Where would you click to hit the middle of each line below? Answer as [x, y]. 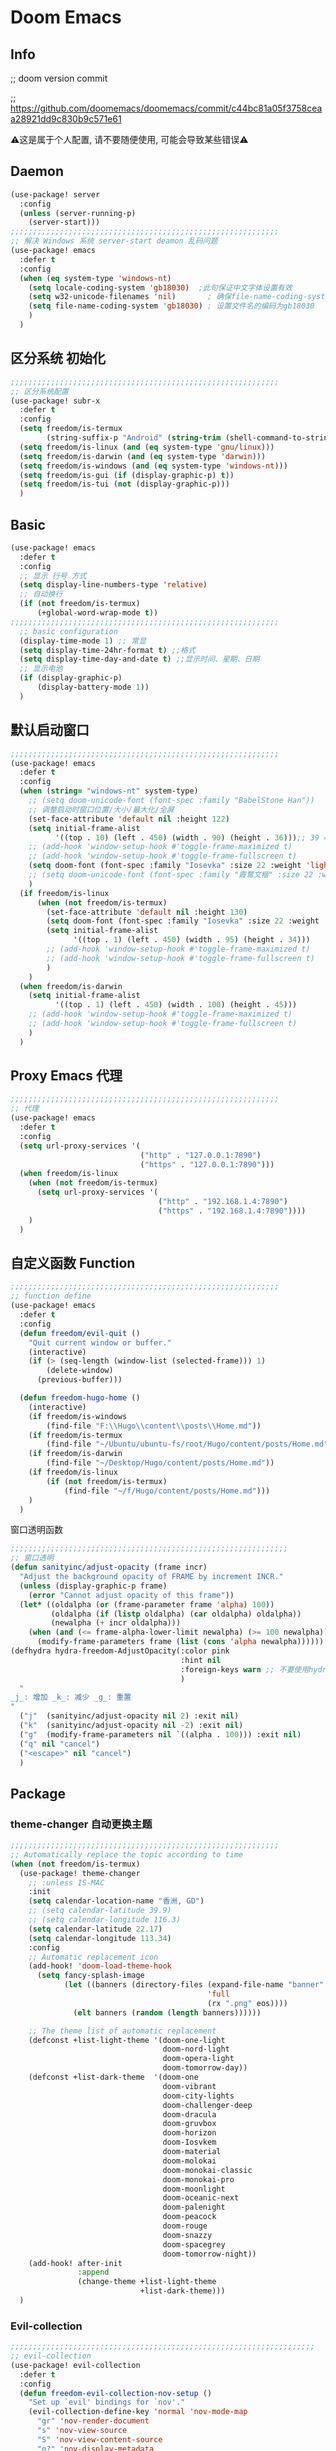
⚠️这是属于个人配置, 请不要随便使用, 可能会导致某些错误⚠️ [129, 139]
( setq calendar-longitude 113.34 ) [100, 1938]
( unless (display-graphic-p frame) [93, 1586]
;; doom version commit [59, 78]
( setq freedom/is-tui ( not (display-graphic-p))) [124, 484]
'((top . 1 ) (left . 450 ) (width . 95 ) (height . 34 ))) [192, 940]
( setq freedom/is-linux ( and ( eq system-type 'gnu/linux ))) [147, 447]
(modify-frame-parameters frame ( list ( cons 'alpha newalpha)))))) [180, 1642]
